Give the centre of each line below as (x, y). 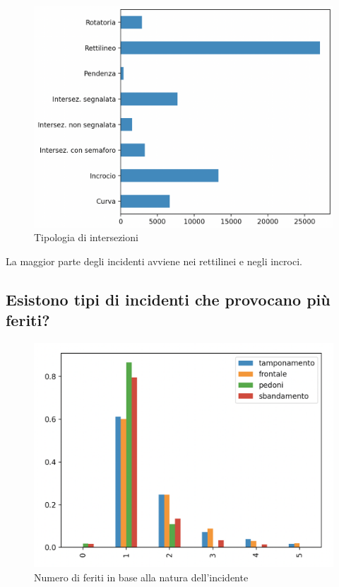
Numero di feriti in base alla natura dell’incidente (141, 577)
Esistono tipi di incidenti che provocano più (168, 300)
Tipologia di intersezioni (86, 237)
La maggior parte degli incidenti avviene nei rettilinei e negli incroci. (154, 261)
